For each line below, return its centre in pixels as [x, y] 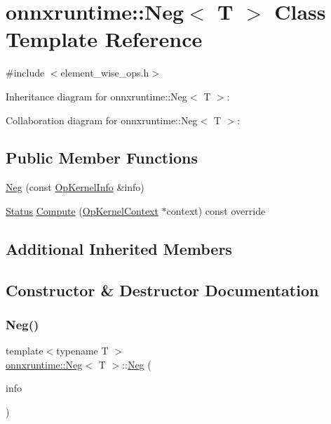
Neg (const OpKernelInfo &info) [75, 187]
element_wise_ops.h [105, 73]
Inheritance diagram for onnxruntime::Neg [96, 96]
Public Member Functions [102, 158]
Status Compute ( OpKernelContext [82, 210]
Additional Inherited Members [119, 248]
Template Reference [104, 39]
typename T [82, 351]
